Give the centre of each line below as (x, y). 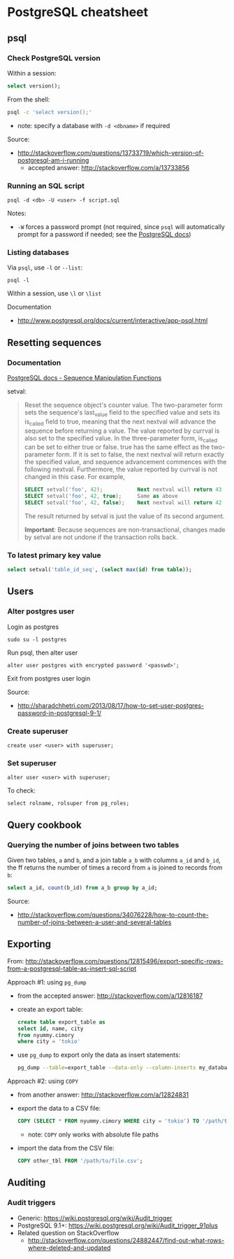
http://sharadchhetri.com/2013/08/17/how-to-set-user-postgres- (111, 705)
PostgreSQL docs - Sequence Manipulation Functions (85, 377)
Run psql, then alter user (43, 653)
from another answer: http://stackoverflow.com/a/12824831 (103, 1095)
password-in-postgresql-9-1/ (59, 713)
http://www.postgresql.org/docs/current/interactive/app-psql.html (112, 321)
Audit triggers (31, 1203)
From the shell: (29, 99)
